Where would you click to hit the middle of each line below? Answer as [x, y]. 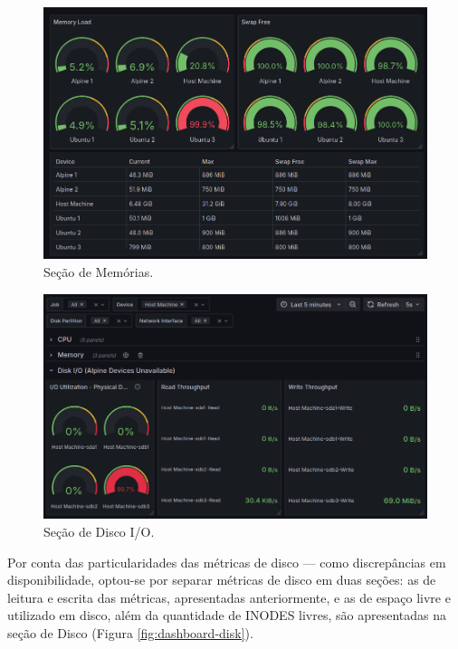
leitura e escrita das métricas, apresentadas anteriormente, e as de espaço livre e [229, 597]
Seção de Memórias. [99, 271]
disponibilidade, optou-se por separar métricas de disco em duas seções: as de [222, 580]
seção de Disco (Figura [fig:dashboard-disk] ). [130, 633]
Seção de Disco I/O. [99, 532]
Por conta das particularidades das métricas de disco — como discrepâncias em [227, 562]
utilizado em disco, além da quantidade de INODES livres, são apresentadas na [227, 615]
